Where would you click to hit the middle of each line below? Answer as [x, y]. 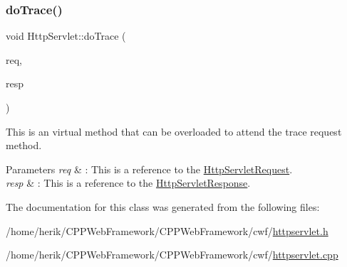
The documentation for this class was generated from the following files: [163, 206]
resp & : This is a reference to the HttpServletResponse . [128, 183]
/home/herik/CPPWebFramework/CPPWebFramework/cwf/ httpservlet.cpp [172, 255]
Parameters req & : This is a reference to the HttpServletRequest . [149, 169]
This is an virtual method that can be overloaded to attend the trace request [174, 131]
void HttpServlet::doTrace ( [66, 36]
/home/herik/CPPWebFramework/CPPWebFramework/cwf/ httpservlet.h [167, 230]
